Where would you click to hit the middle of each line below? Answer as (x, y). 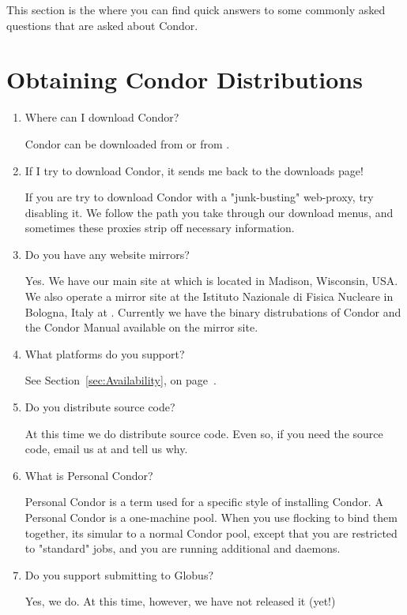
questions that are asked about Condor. (102, 25)
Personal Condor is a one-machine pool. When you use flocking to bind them (211, 517)
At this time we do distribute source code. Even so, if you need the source (204, 433)
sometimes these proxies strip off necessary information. (160, 228)
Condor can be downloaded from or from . (127, 143)
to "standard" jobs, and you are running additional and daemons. (183, 548)
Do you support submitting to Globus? (119, 574)
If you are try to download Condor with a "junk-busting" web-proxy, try (199, 197)
